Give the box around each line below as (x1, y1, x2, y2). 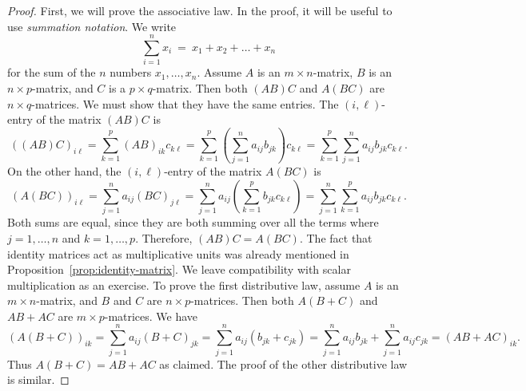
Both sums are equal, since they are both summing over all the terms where (7, 214, 379, 231)
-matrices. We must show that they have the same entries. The (31, 95, 339, 112)
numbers (110, 64, 152, 81)
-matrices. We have (104, 307, 198, 324)
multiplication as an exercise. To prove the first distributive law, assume (7, 276, 361, 293)
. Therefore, (135, 229, 193, 246)
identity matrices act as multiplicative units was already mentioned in (7, 245, 349, 262)
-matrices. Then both (190, 292, 294, 309)
